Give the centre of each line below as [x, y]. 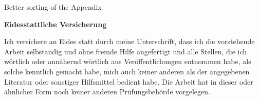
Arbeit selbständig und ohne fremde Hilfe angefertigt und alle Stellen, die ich [126, 51]
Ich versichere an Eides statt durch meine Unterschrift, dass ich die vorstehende [129, 41]
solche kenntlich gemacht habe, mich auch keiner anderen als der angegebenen [127, 71]
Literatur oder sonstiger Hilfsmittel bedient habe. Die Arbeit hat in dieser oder [129, 81]
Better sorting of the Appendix [53, 7]
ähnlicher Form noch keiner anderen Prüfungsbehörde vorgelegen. [107, 92]
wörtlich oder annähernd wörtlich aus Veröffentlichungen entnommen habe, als [128, 61]
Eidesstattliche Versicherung [55, 24]
